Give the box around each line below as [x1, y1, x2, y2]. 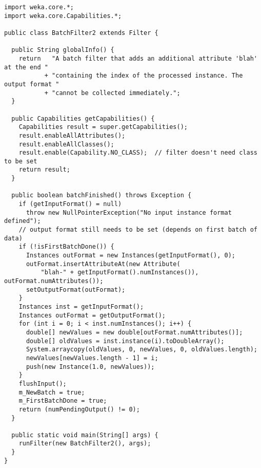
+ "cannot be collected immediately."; [44, 89, 180, 97]
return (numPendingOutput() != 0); [18, 405, 140, 413]
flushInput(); [18, 380, 67, 387]
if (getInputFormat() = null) [18, 200, 122, 208]
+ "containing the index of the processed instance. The [44, 72, 243, 80]
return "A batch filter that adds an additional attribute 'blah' [18, 54, 257, 62]
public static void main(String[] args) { [11, 431, 158, 439]
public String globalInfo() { [11, 46, 114, 54]
